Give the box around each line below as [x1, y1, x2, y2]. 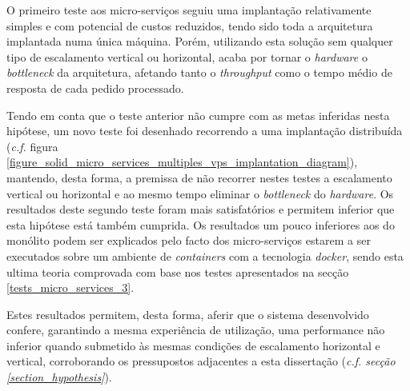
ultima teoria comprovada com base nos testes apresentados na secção [6, 263, 349, 280]
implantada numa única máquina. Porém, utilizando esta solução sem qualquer [6, 33, 393, 50]
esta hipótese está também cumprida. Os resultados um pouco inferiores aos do [6, 216, 395, 233]
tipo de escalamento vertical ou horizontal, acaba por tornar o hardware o [6, 48, 368, 65]
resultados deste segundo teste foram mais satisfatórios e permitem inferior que [6, 201, 395, 217]
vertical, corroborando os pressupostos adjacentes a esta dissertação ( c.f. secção [6, 353, 396, 369]
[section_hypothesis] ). [6, 369, 112, 385]
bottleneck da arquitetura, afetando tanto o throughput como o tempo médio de [6, 64, 392, 81]
